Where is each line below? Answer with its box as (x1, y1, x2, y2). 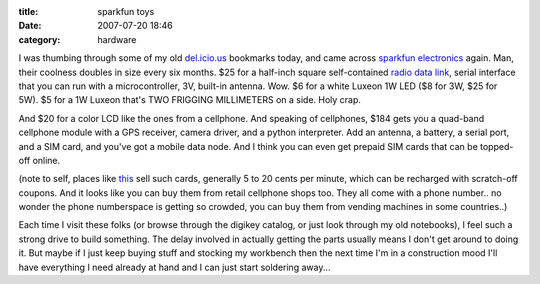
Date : (18, 20, 42, 32)
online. (32, 154, 61, 166)
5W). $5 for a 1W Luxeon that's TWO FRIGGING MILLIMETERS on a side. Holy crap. (18, 94, 362, 106)
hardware (97, 33, 137, 45)
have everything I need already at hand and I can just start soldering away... (18, 261, 331, 273)
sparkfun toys (97, 6, 155, 17)
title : (18, 6, 39, 17)
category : (18, 33, 61, 45)
